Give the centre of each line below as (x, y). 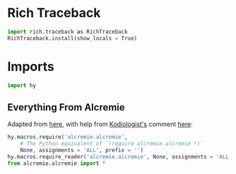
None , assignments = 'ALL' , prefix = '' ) (82, 150)
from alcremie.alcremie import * (57, 163)
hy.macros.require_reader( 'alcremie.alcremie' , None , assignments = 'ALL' (120, 156)
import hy (22, 85)
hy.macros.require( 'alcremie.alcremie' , (68, 137)
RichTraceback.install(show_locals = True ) (72, 38)
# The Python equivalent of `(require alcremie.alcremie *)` (112, 144)
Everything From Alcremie (66, 107)
